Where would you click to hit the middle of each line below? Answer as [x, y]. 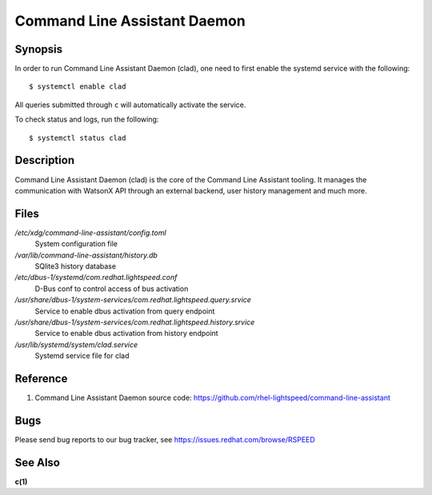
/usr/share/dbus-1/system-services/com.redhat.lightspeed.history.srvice [135, 322]
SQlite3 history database [75, 266]
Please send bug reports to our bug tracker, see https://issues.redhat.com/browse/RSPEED [165, 439]
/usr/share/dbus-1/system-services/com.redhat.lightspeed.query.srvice [133, 300]
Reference [41, 379]
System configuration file [76, 244]
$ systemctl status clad [78, 138]
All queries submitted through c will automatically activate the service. [130, 105]
